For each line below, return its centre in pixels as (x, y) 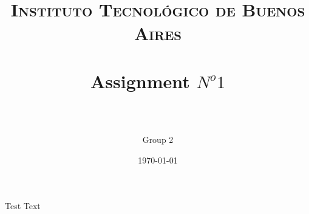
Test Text (23, 206)
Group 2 (158, 140)
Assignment (140, 81)
